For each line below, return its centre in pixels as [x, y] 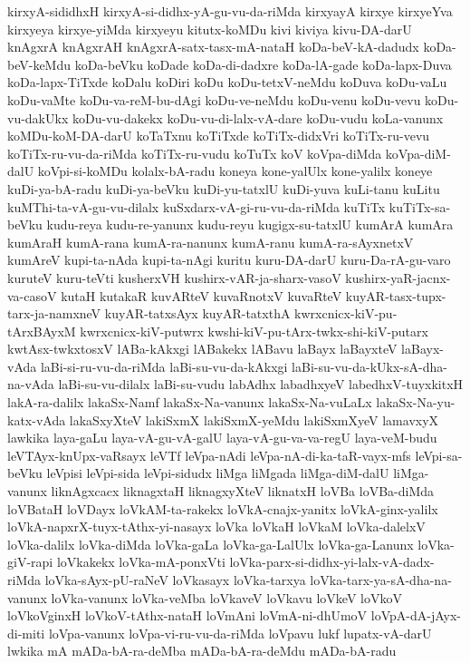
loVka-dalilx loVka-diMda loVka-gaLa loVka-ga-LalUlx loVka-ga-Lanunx [211, 544]
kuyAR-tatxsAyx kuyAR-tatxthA [197, 313]
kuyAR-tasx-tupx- [396, 295]
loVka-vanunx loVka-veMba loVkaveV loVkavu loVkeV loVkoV [226, 597]
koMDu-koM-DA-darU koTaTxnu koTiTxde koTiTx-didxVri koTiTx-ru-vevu [219, 136]
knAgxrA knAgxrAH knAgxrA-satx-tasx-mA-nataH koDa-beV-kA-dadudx [213, 47]
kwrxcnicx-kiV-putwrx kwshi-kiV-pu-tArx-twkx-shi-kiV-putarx [254, 331]
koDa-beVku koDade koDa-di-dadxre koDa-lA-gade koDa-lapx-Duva [263, 64]
